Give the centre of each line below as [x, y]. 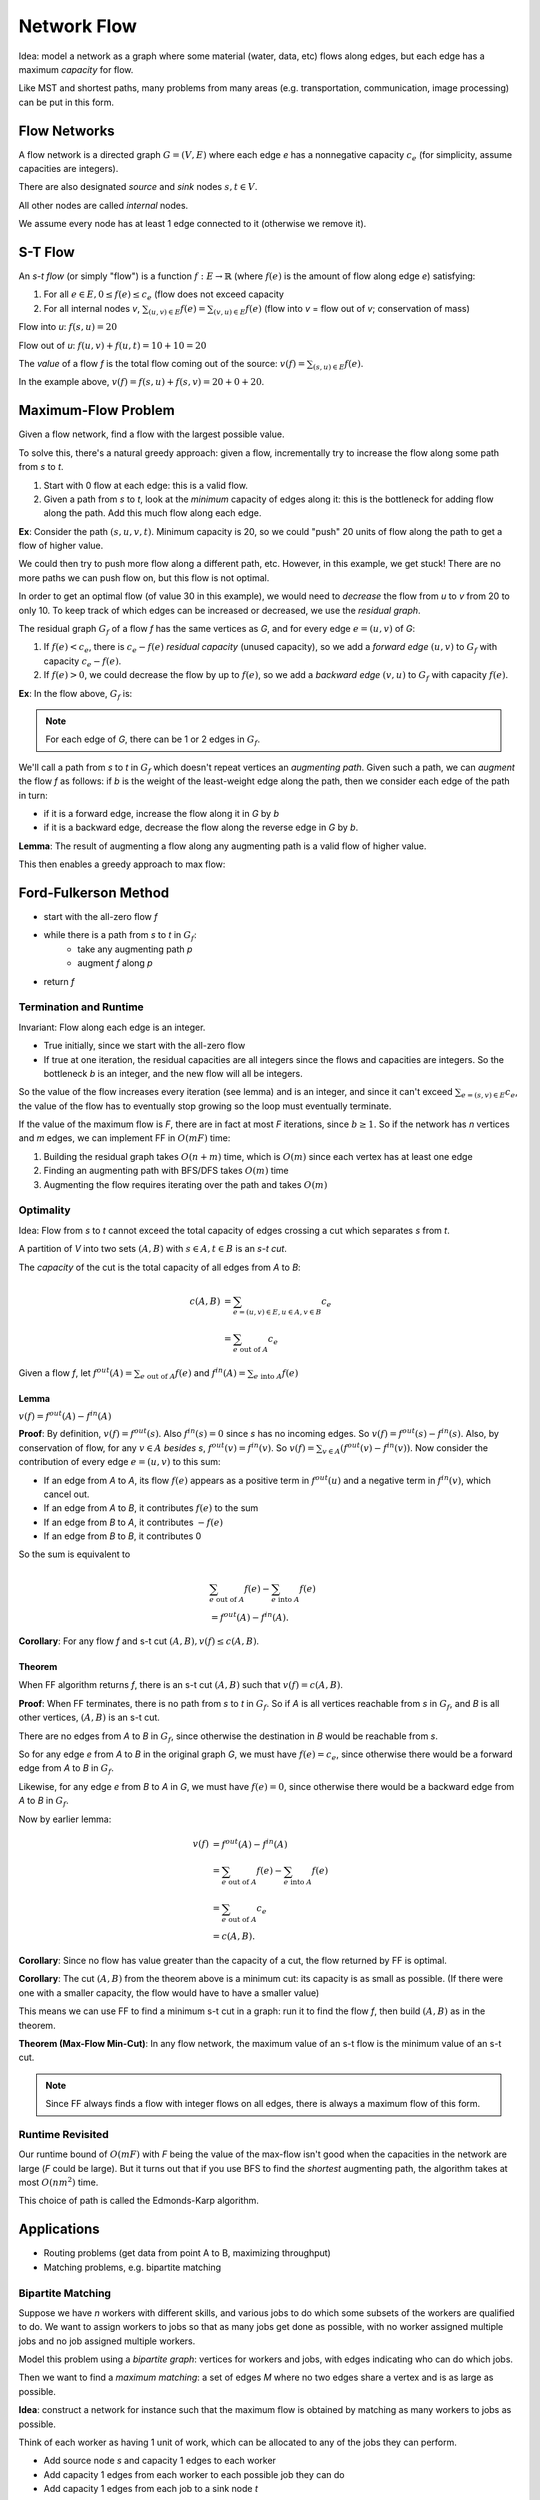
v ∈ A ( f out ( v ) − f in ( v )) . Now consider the [405, 1448]
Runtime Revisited [63, 2134]
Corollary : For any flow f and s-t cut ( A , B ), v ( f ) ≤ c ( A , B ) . [139, 1641]
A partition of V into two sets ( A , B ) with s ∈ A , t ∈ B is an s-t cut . [152, 1249]
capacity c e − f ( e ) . [82, 662]
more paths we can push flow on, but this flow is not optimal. [144, 577]
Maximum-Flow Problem [96, 410]
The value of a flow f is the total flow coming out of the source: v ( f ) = [162, 364]
